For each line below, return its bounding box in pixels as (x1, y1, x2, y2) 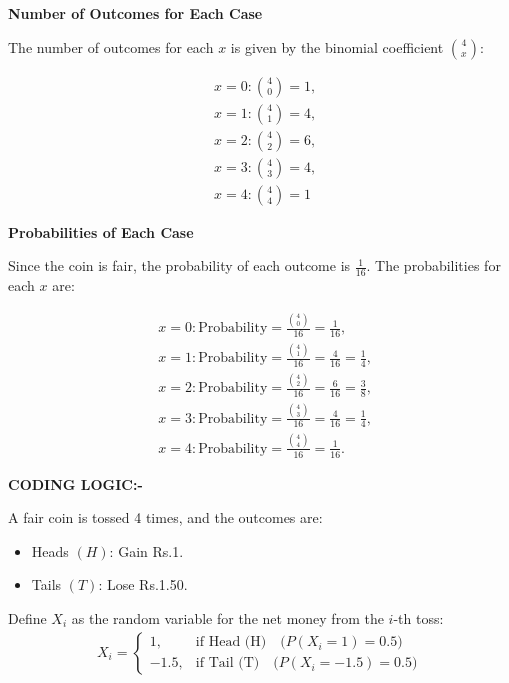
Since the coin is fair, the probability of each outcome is (8, 255, 351, 276)
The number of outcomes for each (8, 36, 214, 57)
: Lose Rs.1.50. (98, 574, 188, 595)
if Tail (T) (195, 656, 260, 671)
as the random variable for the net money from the (71, 608, 384, 628)
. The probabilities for (366, 255, 501, 276)
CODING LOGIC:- (8, 473, 143, 494)
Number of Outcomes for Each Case (8, 3, 263, 23)
